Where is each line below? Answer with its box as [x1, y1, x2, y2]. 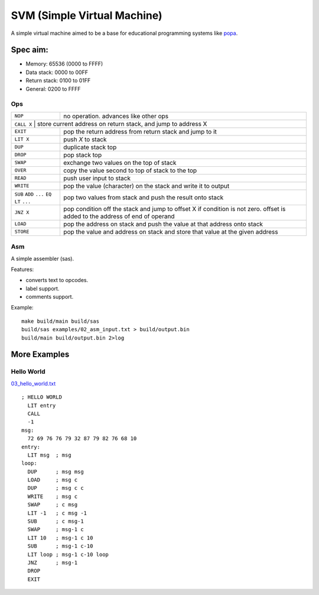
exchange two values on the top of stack [63, 159, 177, 167]
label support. [25, 284, 60, 292]
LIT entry [27, 402, 56, 409]
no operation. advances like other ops [63, 112, 168, 120]
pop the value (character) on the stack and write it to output [63, 182, 230, 190]
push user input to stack [63, 174, 131, 182]
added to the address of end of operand [63, 212, 175, 220]
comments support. [25, 293, 74, 300]
